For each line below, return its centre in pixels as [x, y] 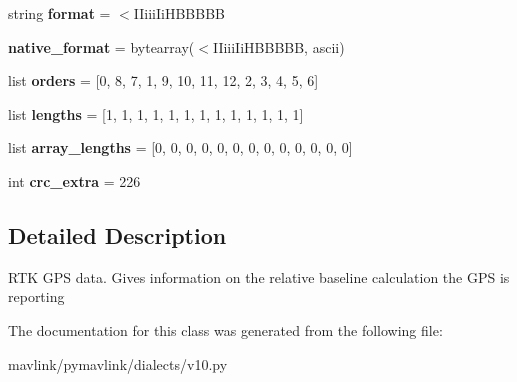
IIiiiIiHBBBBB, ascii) [278, 46]
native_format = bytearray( [101, 46]
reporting [36, 296]
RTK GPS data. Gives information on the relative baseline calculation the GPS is [259, 276]
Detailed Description [117, 234]
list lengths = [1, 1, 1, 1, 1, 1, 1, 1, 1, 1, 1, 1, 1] [156, 113]
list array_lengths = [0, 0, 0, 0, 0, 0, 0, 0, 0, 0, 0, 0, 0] [180, 147]
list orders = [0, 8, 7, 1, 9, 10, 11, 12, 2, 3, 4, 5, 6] [163, 80]
